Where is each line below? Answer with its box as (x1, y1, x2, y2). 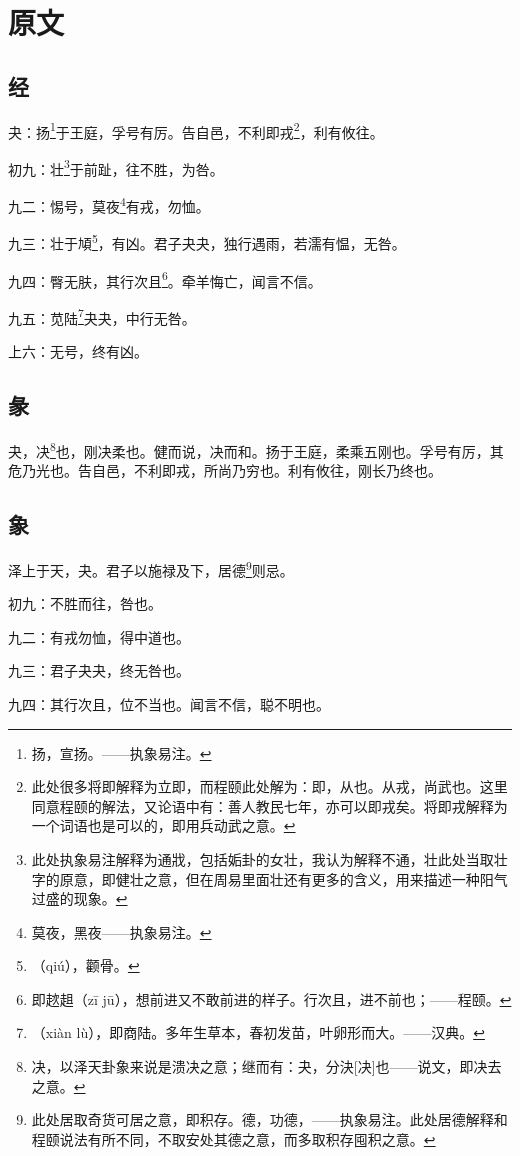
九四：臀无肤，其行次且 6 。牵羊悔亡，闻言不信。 (8, 267, 322, 291)
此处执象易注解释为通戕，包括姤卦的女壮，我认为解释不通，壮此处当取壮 (31, 848, 508, 869)
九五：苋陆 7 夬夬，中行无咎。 (8, 304, 196, 328)
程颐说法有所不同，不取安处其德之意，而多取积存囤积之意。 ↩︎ (31, 1128, 436, 1149)
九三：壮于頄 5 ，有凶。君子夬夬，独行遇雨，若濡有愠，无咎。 (8, 230, 406, 253)
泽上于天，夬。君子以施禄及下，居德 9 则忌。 (8, 556, 294, 580)
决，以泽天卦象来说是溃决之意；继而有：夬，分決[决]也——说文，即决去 (31, 1056, 502, 1077)
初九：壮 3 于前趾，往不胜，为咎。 (8, 155, 224, 179)
